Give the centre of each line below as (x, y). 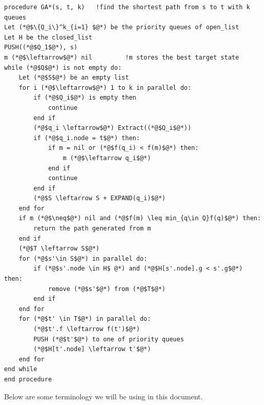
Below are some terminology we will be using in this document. (104, 396)
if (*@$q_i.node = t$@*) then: (87, 138)
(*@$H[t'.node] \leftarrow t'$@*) (92, 349)
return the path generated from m (92, 229)
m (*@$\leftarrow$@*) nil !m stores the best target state (122, 57)
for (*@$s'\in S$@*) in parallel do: (83, 258)
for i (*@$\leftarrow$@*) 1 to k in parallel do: (105, 88)
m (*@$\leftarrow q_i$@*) (107, 158)
